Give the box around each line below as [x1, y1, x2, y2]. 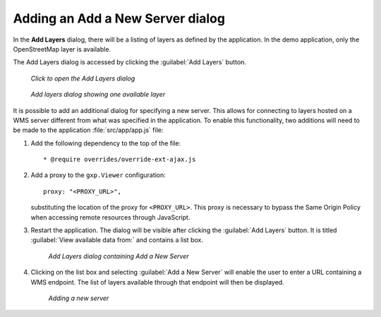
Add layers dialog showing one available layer [30, 90, 166, 99]
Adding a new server [48, 294, 109, 302]
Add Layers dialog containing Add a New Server [48, 251, 190, 261]
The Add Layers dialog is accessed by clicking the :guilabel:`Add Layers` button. [13, 58, 247, 66]
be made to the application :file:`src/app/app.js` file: [13, 126, 164, 134]
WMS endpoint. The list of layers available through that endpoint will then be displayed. [30, 277, 285, 286]
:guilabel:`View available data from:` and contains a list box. [30, 236, 204, 244]
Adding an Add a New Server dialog [13, 11, 226, 26]
